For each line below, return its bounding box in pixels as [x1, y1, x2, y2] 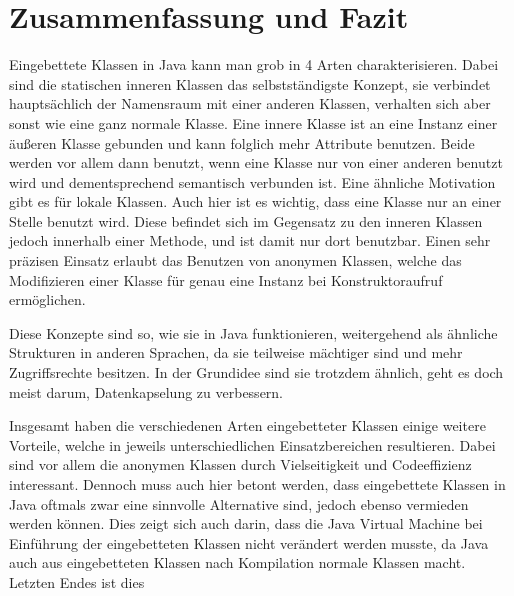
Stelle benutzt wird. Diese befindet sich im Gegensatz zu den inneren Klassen [9, 210, 483, 231]
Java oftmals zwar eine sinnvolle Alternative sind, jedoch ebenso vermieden [9, 493, 469, 514]
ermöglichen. [9, 289, 86, 310]
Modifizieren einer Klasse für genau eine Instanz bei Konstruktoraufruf [9, 269, 443, 290]
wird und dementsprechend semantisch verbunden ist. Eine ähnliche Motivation [9, 171, 496, 192]
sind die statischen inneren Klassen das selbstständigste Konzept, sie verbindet [9, 73, 491, 94]
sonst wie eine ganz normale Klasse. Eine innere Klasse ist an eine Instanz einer [9, 112, 498, 133]
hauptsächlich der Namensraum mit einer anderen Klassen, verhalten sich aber [9, 93, 491, 114]
